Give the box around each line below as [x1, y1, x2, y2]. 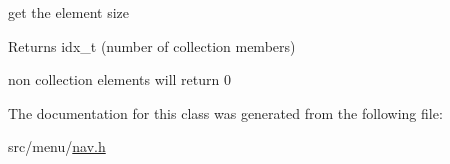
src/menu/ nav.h [8, 136, 106, 157]
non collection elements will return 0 [8, 69, 231, 90]
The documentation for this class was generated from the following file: [8, 102, 443, 123]
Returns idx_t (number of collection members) [8, 35, 296, 56]
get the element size [8, 2, 129, 22]
